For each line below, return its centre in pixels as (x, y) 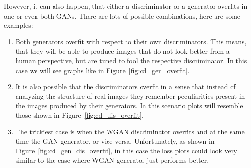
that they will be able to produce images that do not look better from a (122, 51)
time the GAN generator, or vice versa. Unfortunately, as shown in (115, 141)
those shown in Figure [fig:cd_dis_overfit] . (79, 115)
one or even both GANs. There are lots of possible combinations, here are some (122, 15)
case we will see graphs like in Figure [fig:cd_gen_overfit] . (102, 70)
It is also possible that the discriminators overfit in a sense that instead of (125, 86)
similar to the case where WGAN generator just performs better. (112, 160)
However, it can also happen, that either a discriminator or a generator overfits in (126, 6)
